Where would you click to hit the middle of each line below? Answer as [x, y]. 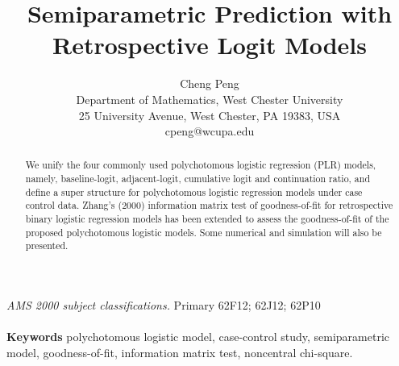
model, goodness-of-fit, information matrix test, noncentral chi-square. [180, 352]
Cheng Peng [210, 83]
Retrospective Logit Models [209, 45]
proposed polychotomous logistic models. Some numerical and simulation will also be [204, 232]
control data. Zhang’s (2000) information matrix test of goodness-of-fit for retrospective [209, 205]
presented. [47, 245]
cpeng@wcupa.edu [210, 131]
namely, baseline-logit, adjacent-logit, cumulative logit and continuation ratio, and [198, 179]
